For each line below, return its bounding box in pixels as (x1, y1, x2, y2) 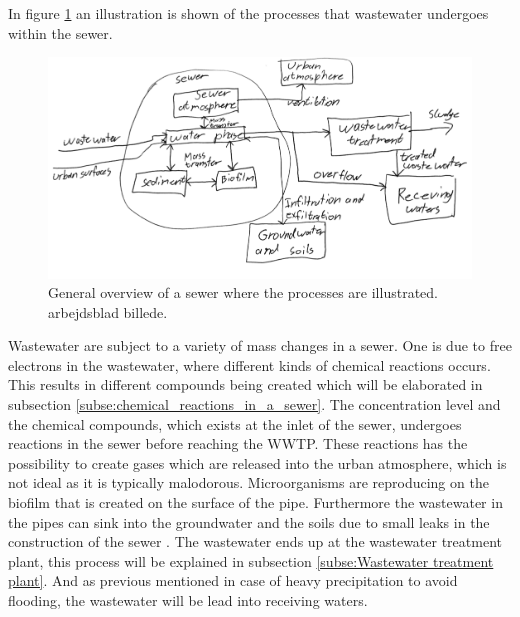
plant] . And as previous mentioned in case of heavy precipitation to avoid (8, 570, 458, 591)
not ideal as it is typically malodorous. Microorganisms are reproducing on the (8, 472, 489, 493)
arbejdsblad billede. (48, 301, 168, 322)
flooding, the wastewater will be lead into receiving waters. (8, 590, 368, 610)
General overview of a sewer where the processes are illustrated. (48, 282, 438, 303)
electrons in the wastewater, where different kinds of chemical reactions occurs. (8, 354, 491, 375)
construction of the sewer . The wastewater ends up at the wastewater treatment (8, 531, 502, 552)
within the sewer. (8, 22, 113, 43)
